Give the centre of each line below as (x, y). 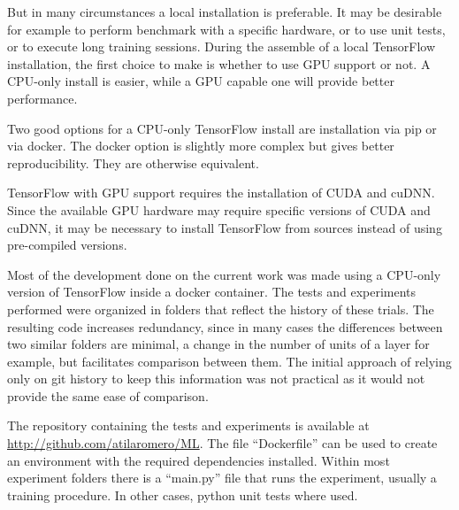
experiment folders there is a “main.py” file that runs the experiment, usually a (222, 478)
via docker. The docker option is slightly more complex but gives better (201, 146)
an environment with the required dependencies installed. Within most (199, 460)
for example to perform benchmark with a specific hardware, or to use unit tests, (226, 29)
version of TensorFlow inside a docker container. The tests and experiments (212, 292)
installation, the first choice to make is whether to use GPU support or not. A (219, 63)
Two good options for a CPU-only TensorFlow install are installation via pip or (222, 128)
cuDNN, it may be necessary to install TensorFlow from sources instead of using (225, 227)
